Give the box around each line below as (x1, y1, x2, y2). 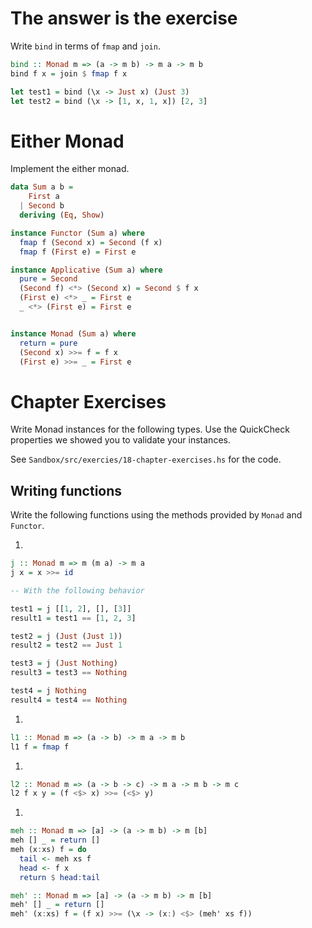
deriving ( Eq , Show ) (19, 210, 105, 220)
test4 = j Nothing (10, 686, 87, 696)
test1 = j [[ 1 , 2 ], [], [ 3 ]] (10, 603, 132, 614)
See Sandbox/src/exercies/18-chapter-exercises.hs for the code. (10, 453, 282, 466)
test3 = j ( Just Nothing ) (10, 658, 118, 669)
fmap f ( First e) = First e (19, 247, 137, 257)
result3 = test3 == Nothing (10, 668, 128, 678)
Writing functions (10, 482, 123, 499)
